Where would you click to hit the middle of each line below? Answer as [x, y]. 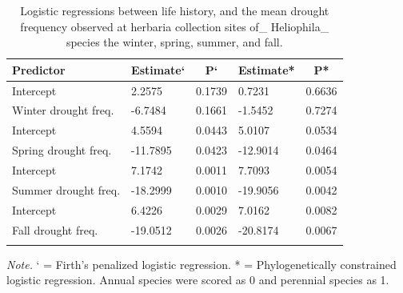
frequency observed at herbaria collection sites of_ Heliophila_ [175, 26]
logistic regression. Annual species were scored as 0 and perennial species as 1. [198, 280]
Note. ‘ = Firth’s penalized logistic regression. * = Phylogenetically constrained [201, 264]
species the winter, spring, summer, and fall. [174, 42]
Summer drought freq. [66, 189]
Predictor [39, 69]
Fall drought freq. [55, 229]
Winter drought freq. [63, 110]
